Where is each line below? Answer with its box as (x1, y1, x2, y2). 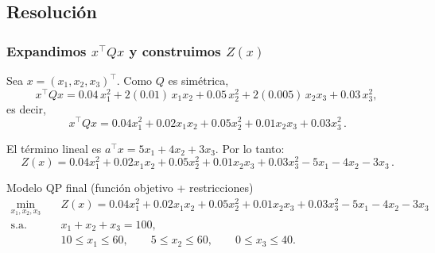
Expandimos (6, 40, 87, 60)
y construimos (129, 40, 221, 60)
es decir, (6, 100, 46, 117)
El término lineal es (6, 140, 102, 156)
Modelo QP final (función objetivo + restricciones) (6, 179, 254, 196)
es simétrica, (168, 72, 229, 88)
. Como (116, 72, 153, 88)
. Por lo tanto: (215, 140, 285, 156)
